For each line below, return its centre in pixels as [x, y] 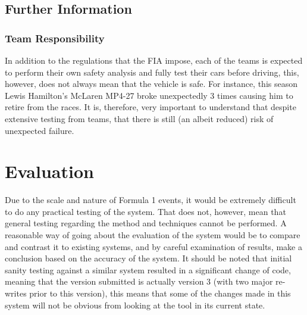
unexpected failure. [40, 130]
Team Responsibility [55, 38]
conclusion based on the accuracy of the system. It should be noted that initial [148, 258]
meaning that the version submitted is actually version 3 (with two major [139, 281]
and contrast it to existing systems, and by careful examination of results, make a [153, 246]
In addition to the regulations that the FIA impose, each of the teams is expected [154, 60]
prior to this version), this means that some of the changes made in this [160, 293]
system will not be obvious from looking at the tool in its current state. [135, 305]
